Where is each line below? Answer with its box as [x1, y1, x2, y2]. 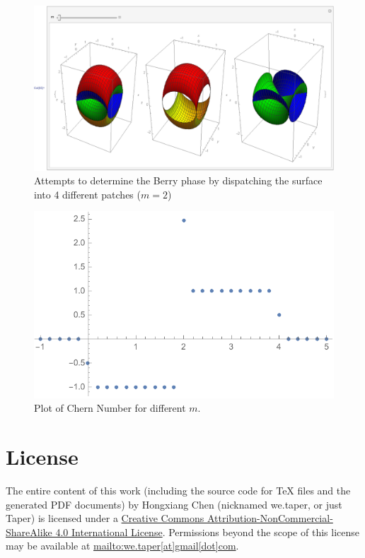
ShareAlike [6, 524, 52, 539]
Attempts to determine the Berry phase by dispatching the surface [34, 173, 323, 188]
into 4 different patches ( [34, 186, 141, 201]
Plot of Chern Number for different [34, 400, 186, 415]
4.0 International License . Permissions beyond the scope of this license [55, 524, 359, 539]
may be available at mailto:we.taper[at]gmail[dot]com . [6, 538, 239, 553]
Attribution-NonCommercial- [207, 511, 333, 526]
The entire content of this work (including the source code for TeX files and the [6, 483, 351, 498]
